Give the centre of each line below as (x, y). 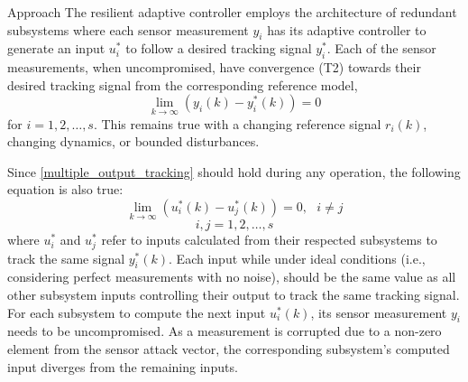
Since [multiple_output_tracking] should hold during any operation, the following (234, 171)
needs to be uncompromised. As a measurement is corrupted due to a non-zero (225, 331)
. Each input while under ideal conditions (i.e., (297, 258)
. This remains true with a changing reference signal (237, 123)
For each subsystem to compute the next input (137, 312)
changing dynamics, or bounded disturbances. (133, 141)
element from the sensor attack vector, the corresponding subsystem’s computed (229, 349)
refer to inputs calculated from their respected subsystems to (269, 240)
